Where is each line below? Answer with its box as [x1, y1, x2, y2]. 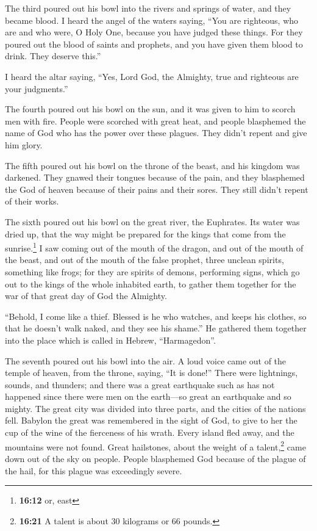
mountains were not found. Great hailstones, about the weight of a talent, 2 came [5, 438, 306, 453]
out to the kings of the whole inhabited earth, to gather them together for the [5, 277, 296, 290]
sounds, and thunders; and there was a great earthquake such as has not [5, 378, 275, 391]
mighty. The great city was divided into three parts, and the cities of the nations [5, 402, 306, 414]
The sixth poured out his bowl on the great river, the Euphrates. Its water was [5, 215, 300, 228]
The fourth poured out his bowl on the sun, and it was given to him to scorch [5, 103, 296, 115]
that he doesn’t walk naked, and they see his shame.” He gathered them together [5, 322, 307, 334]
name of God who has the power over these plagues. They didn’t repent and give [5, 126, 307, 139]
